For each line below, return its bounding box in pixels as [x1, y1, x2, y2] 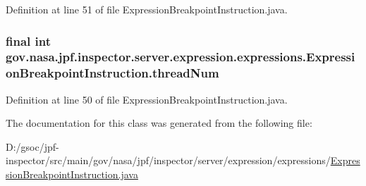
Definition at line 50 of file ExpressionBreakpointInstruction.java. [6, 92, 288, 106]
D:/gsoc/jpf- [6, 139, 59, 154]
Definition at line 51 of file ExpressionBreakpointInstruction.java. [6, 2, 288, 16]
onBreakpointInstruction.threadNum [6, 64, 219, 82]
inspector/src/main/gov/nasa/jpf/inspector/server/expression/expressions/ [6, 153, 331, 168]
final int [6, 32, 51, 49]
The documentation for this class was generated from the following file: [6, 116, 312, 130]
